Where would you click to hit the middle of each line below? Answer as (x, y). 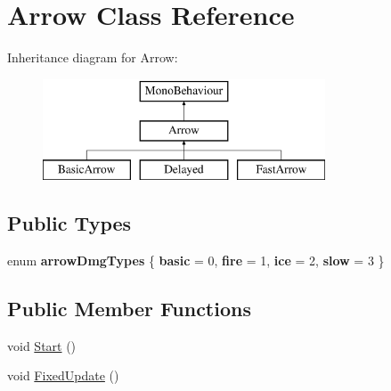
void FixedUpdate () (63, 375)
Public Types (69, 223)
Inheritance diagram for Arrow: (93, 57)
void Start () (42, 345)
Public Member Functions (129, 308)
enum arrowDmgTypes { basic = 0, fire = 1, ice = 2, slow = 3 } (196, 260)
